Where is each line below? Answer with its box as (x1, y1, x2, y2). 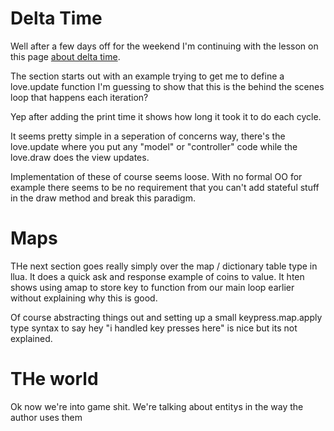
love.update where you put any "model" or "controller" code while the (10, 140, 298, 152)
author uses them (10, 411, 83, 423)
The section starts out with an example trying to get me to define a (10, 70, 285, 82)
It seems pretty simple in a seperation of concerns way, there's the (10, 130, 286, 142)
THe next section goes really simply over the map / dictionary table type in (10, 260, 318, 272)
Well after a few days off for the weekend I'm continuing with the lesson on (10, 40, 319, 52)
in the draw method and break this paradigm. (10, 192, 197, 204)
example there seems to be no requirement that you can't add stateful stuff (10, 181, 320, 193)
